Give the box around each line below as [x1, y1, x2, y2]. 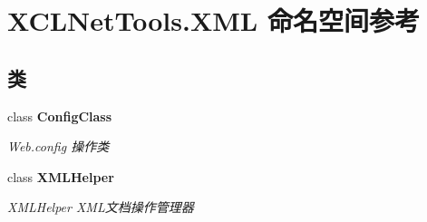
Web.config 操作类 [7, 137, 110, 156]
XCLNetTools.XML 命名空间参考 [7, 2, 420, 39]
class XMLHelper [7, 167, 114, 186]
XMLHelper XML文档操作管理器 [7, 198, 194, 217]
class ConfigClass [7, 106, 112, 125]
